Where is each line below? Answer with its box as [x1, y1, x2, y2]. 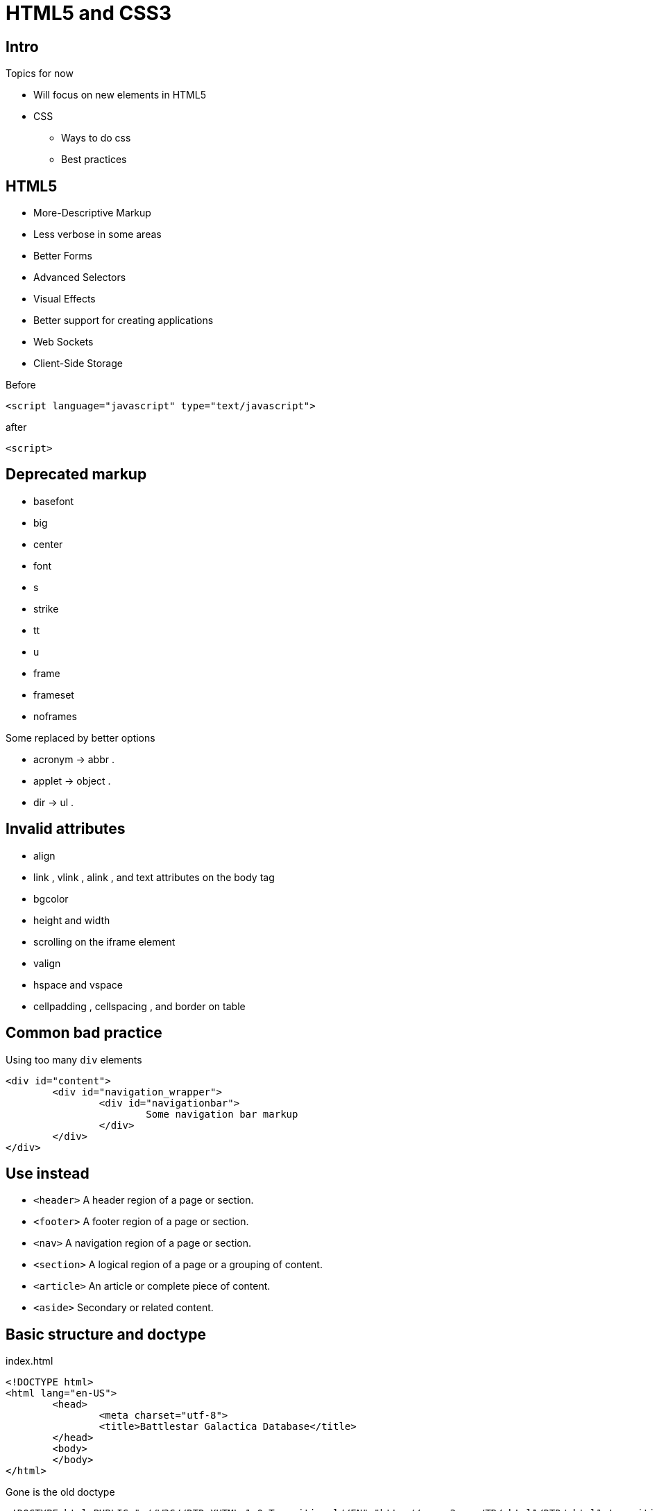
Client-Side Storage [33, 357, 123, 370]
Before [6, 379, 36, 391]
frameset [33, 688, 74, 701]
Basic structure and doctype [6, 1325, 207, 1343]
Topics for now [6, 67, 74, 80]
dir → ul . [33, 796, 74, 808]
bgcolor [33, 892, 69, 905]
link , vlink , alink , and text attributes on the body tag [33, 871, 275, 883]
